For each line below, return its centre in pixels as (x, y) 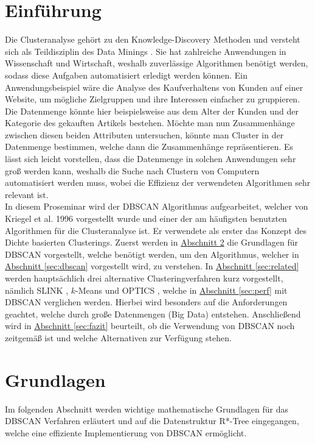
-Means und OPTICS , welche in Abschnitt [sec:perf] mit (182, 290)
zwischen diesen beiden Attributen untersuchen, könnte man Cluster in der (144, 134)
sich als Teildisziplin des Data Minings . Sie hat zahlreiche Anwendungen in (146, 51)
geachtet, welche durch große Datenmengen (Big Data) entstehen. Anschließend (153, 314)
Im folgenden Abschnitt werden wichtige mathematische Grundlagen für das (147, 409)
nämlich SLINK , (37, 290)
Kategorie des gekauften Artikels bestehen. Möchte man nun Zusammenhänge (150, 123)
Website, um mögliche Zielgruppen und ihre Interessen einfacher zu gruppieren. (153, 99)
